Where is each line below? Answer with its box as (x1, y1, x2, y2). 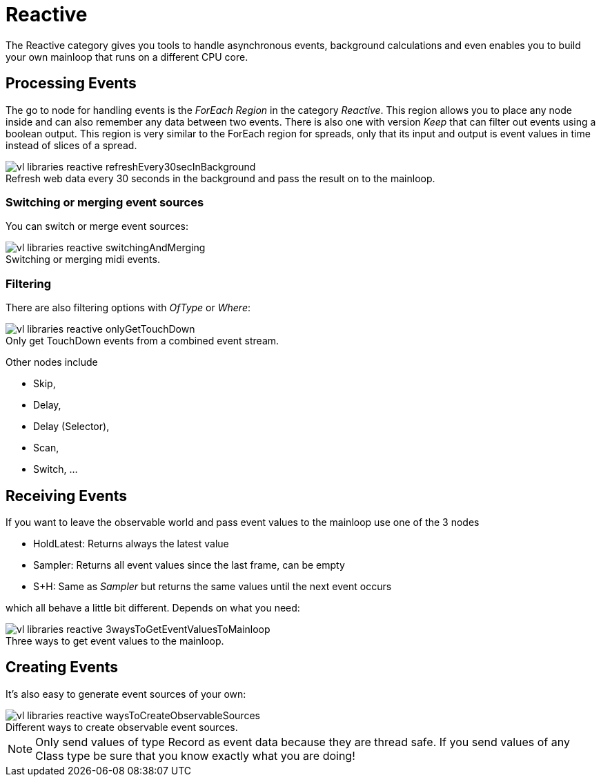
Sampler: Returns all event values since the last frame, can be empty (33, 558, 345, 571)
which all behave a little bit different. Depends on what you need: (6, 601, 300, 614)
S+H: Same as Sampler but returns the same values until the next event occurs (33, 580, 392, 592)
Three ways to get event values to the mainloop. (6, 634, 224, 647)
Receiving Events (6, 487, 128, 505)
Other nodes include (6, 356, 98, 369)
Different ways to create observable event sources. (6, 721, 238, 733)
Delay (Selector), (33, 420, 110, 433)
